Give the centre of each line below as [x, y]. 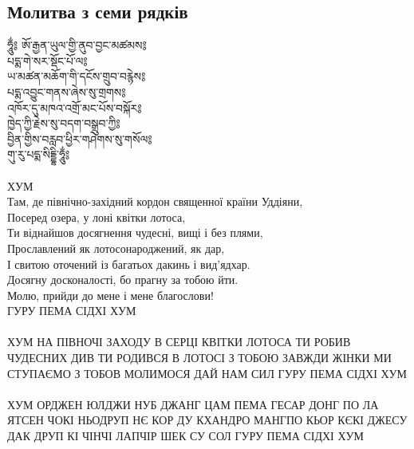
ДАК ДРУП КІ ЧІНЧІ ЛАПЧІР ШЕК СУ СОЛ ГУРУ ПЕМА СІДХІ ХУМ [185, 436]
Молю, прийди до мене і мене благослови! [110, 295]
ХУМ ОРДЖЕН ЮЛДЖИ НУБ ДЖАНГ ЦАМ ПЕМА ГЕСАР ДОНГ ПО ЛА [193, 404]
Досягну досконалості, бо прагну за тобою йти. [123, 280]
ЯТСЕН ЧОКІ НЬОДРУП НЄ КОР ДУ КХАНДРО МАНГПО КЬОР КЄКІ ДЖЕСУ [207, 420]
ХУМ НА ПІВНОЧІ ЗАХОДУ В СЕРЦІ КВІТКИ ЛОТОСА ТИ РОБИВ [179, 342]
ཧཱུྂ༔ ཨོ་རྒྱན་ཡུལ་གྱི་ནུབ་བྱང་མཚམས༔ [77, 45]
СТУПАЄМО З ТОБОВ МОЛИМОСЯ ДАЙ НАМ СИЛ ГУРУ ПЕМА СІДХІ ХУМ [207, 373]
